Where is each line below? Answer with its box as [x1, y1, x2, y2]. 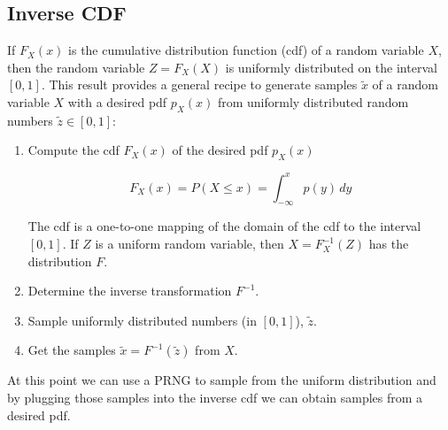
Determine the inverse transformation [27, 281, 232, 300]
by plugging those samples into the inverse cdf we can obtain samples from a [7, 388, 423, 407]
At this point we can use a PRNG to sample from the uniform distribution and [7, 371, 436, 389]
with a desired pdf [67, 92, 167, 111]
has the [368, 234, 409, 253]
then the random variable [7, 58, 145, 76]
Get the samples [27, 341, 116, 359]
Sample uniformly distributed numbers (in [27, 311, 257, 329]
